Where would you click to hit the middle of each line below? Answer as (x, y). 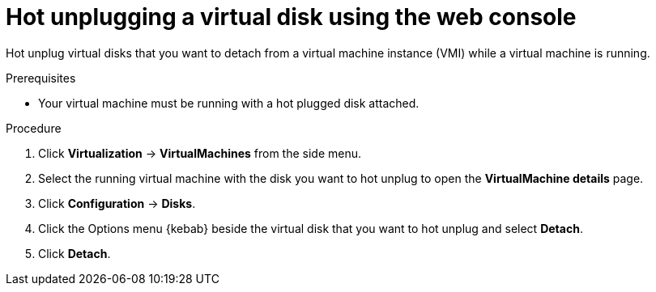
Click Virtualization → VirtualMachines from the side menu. (200, 153)
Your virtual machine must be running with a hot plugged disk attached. (229, 103)
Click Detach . (75, 253)
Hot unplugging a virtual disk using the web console (291, 17)
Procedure (34, 128)
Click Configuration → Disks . (117, 203)
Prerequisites (41, 78)
